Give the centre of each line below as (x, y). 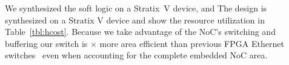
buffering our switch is (46, 43)
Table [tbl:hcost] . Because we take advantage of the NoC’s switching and (140, 32)
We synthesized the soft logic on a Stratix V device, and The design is (136, 8)
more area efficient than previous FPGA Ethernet (192, 43)
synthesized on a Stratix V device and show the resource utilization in (135, 20)
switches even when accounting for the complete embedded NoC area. (136, 55)
